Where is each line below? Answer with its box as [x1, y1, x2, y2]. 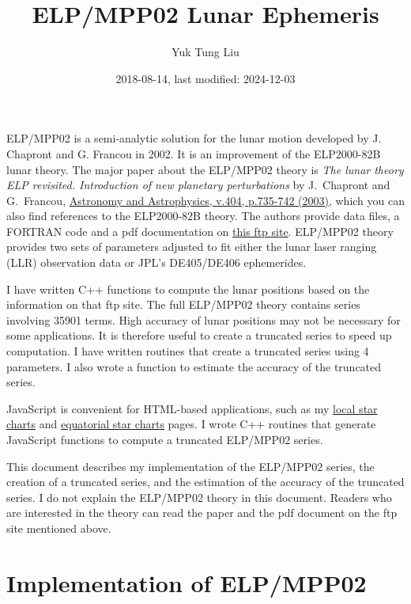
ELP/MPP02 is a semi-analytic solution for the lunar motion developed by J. [6, 130, 382, 146]
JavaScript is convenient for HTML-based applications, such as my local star [6, 400, 378, 416]
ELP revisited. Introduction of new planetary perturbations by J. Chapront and [6, 177, 390, 193]
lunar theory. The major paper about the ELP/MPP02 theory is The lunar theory [6, 161, 404, 177]
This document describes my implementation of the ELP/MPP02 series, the [6, 458, 375, 474]
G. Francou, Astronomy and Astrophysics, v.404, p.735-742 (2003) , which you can [6, 192, 405, 208]
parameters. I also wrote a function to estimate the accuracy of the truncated [6, 358, 382, 374]
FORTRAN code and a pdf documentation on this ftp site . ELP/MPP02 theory [6, 222, 394, 239]
